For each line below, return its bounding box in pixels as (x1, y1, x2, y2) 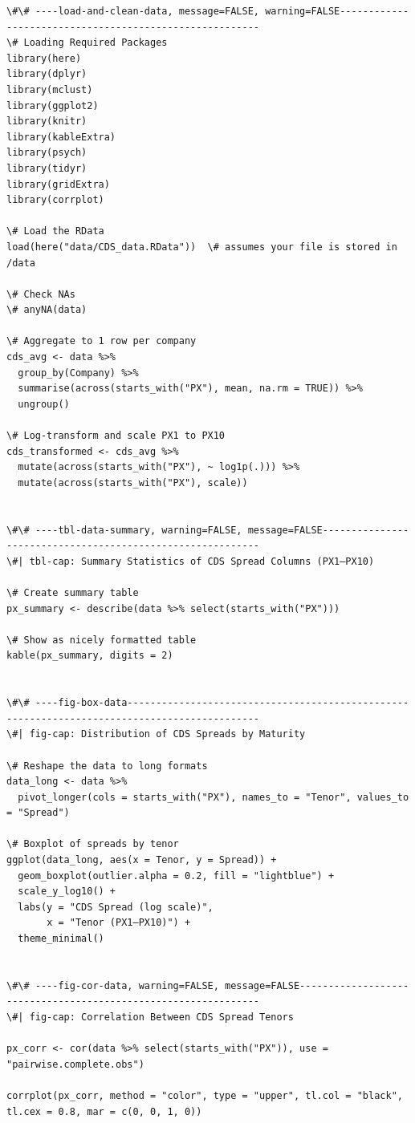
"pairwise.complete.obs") (6, 1058, 144, 1070)
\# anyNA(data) (6, 304, 87, 316)
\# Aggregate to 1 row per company (6, 335, 197, 347)
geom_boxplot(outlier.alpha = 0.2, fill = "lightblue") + (18, 870, 335, 882)
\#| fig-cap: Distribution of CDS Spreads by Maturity (6, 728, 306, 740)
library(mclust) (6, 83, 93, 95)
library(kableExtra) (6, 131, 116, 143)
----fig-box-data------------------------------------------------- (35, 697, 409, 709)
